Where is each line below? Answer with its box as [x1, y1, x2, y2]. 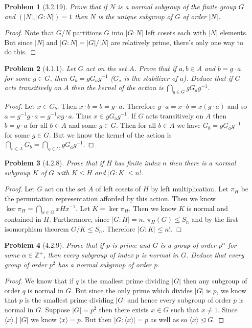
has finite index [114, 158, 160, 168]
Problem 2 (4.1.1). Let [4, 63, 76, 73]
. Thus [72, 110, 92, 120]
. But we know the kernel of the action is [49, 129, 172, 140]
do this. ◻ [4, 47, 36, 57]
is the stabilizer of [124, 72, 178, 83]
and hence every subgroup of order [127, 295, 231, 305]
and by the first [191, 214, 238, 224]
